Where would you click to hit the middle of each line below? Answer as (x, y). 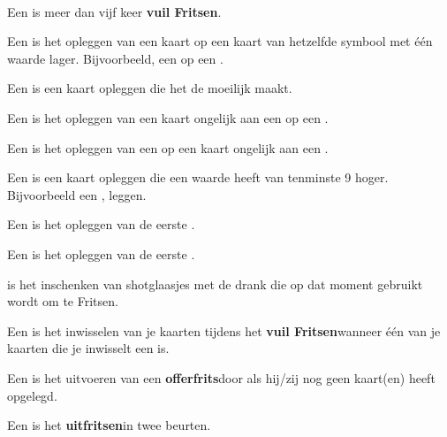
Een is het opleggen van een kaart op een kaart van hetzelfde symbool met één (220, 41)
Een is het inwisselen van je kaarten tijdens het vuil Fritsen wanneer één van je (224, 330)
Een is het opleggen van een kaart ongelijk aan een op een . (168, 117)
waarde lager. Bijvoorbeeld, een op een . (115, 58)
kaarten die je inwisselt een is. (88, 348)
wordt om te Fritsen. (63, 301)
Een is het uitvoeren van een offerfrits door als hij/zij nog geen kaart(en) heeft (221, 377)
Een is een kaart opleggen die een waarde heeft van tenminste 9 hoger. (198, 177)
